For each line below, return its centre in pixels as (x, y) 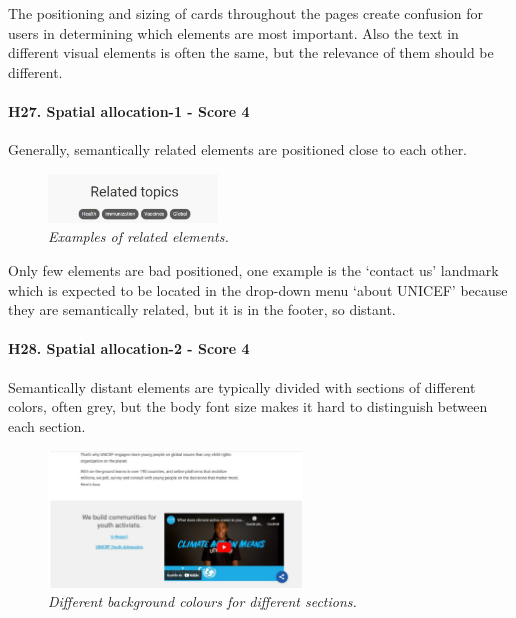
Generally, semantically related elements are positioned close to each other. (238, 149)
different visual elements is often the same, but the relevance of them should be (251, 52)
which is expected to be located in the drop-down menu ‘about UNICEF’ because (258, 289)
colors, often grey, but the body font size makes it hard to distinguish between (248, 406)
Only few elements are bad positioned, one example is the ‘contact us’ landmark (253, 270)
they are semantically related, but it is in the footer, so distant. (202, 309)
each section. (47, 425)
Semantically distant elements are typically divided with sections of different (242, 386)
